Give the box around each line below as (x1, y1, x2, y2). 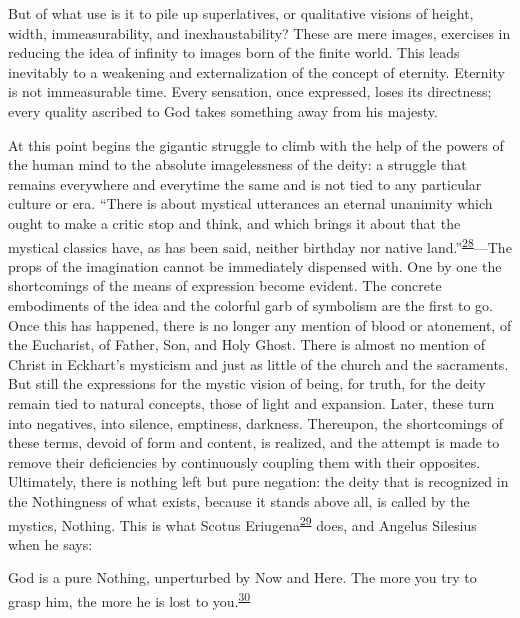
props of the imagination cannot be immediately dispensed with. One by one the (8, 255, 502, 276)
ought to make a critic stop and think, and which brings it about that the (8, 212, 461, 233)
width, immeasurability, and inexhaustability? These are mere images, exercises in (8, 22, 511, 43)
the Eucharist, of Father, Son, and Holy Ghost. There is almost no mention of (8, 334, 485, 355)
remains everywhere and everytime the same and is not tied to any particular (8, 173, 482, 194)
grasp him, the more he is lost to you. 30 (8, 587, 251, 611)
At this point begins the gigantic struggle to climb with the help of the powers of (8, 134, 504, 155)
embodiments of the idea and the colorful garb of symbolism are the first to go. (8, 294, 494, 315)
